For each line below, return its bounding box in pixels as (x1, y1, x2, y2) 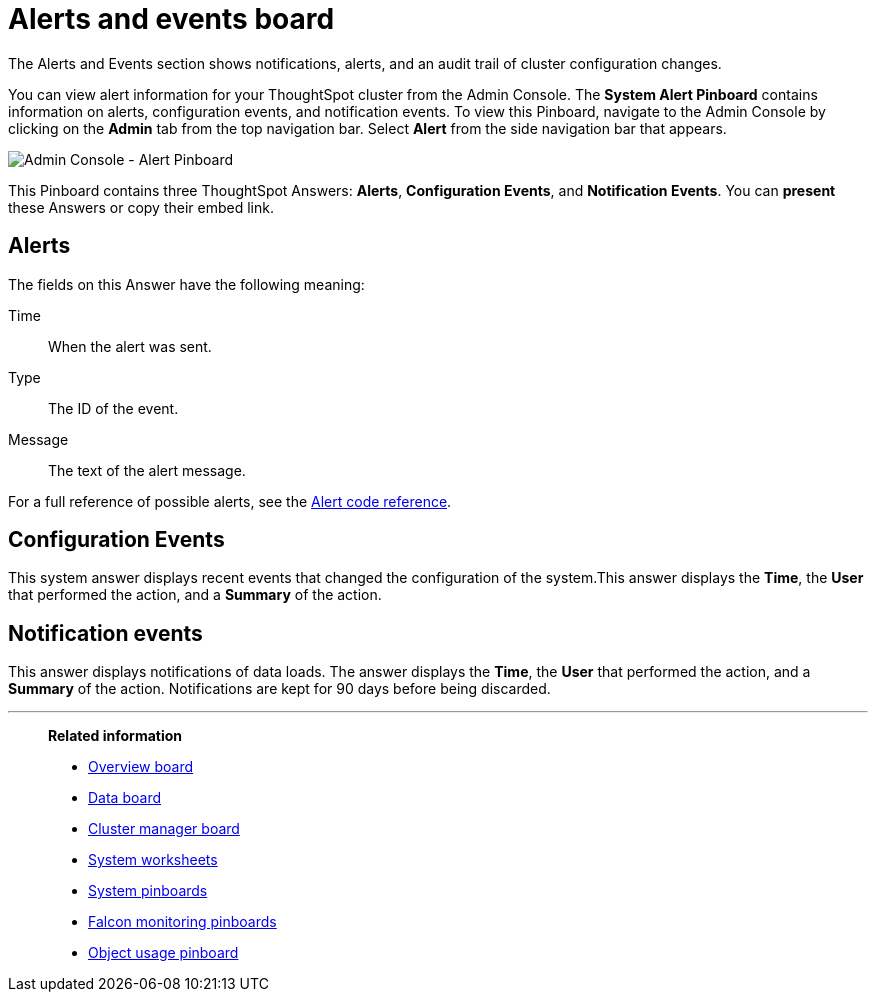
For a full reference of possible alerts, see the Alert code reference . (8, 492, 452, 510)
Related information (48, 727, 183, 745)
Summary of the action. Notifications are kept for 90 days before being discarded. (8, 680, 551, 698)
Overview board (88, 758, 194, 776)
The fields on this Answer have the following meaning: (8, 275, 365, 293)
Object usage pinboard (88, 944, 239, 962)
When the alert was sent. (48, 337, 212, 355)
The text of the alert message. (48, 461, 246, 479)
